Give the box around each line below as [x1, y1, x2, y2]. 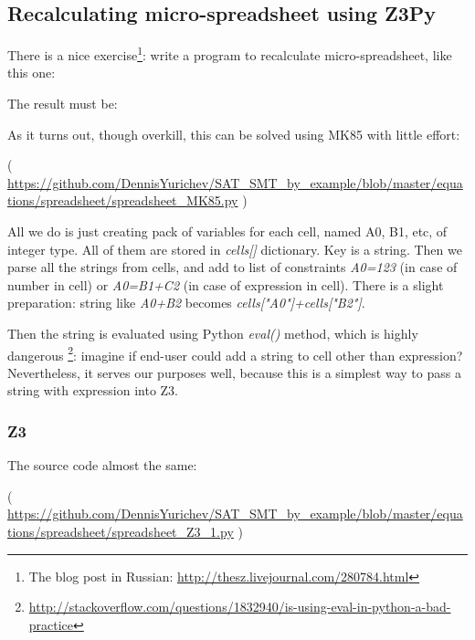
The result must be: [7, 94, 118, 113]
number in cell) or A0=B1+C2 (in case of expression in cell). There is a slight [7, 275, 444, 294]
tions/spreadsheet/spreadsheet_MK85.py [7, 191, 238, 210]
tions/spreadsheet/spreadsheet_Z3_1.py [7, 522, 234, 541]
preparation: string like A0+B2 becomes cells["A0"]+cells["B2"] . [7, 293, 365, 312]
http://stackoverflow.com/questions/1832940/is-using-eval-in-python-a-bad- [28, 597, 451, 616]
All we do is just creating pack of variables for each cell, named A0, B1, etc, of [7, 222, 448, 241]
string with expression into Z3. [7, 381, 178, 400]
